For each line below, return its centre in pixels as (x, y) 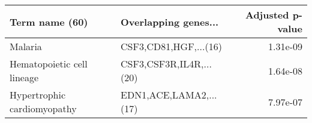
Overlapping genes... (170, 21)
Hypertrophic (38, 95)
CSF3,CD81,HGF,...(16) (171, 46)
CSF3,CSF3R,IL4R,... (166, 64)
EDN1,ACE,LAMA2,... (169, 95)
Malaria (26, 46)
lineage (24, 77)
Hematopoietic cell (49, 64)
